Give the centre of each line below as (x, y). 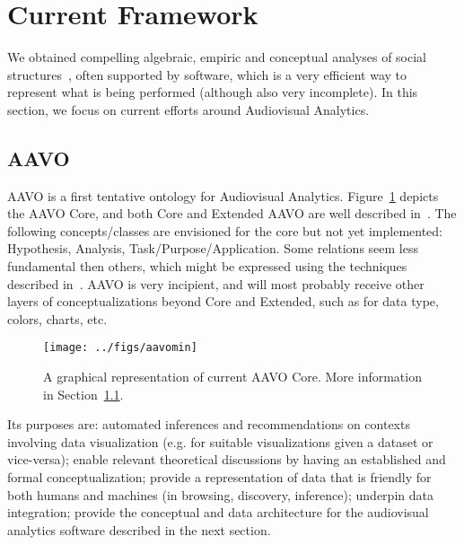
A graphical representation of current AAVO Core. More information (232, 377)
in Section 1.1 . (83, 394)
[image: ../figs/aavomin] (120, 348)
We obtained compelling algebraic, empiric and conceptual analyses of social (217, 57)
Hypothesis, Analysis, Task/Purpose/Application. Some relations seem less (213, 248)
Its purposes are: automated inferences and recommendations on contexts (209, 424)
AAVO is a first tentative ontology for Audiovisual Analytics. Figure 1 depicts (223, 195)
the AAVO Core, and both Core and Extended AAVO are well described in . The (232, 213)
